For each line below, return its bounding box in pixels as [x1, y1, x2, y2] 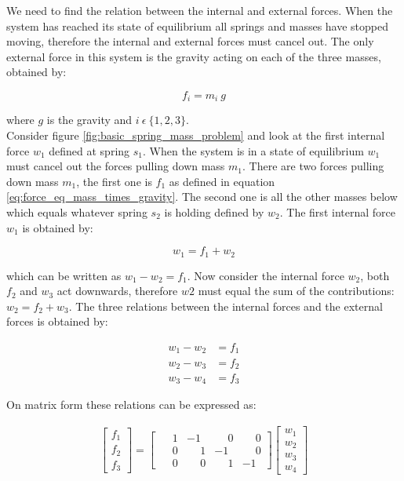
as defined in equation [169, 173, 275, 189]
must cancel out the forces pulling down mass [6, 158, 225, 174]
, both [360, 267, 390, 283]
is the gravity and [46, 111, 133, 128]
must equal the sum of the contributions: [198, 282, 395, 299]
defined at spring [49, 142, 130, 159]
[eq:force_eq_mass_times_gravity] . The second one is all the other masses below [6, 188, 398, 205]
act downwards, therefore [56, 282, 178, 299]
